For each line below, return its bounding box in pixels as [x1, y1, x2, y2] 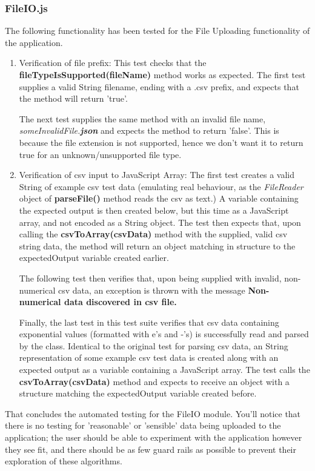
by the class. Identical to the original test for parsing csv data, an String [19, 339, 288, 352]
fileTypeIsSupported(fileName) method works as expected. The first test [19, 68, 306, 81]
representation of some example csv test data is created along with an [19, 351, 279, 364]
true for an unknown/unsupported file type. [19, 148, 182, 160]
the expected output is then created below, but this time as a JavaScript [19, 203, 289, 216]
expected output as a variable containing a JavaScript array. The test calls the [19, 363, 310, 376]
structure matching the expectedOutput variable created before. [19, 387, 257, 400]
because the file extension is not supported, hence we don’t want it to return [19, 136, 303, 148]
